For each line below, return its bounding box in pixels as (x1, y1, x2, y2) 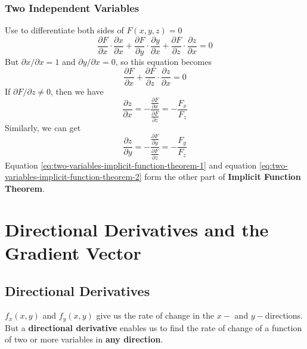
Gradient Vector (5, 240, 141, 264)
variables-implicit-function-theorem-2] (5, 170, 142, 183)
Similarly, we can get (5, 121, 81, 133)
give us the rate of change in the (96, 309, 215, 322)
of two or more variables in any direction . (5, 333, 163, 345)
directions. (265, 309, 303, 322)
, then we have (51, 85, 104, 97)
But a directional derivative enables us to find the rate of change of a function (5, 321, 302, 334)
